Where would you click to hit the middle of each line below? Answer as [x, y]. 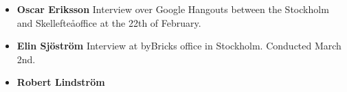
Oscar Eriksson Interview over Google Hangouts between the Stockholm [173, 9]
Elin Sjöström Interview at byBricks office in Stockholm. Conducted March [179, 46]
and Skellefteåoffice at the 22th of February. [109, 22]
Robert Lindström [61, 82]
